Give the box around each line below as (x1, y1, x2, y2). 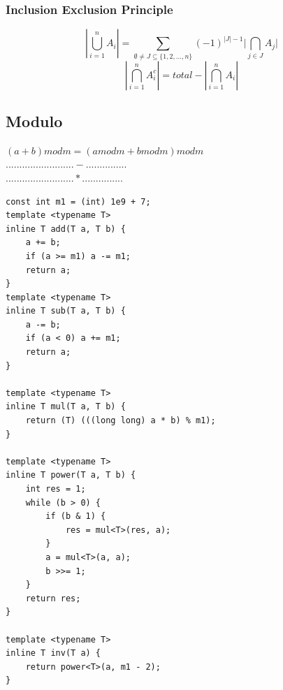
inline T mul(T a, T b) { (6, 402, 126, 412)
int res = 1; (25, 484, 86, 494)
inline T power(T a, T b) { (6, 470, 136, 480)
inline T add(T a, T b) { (6, 223, 126, 234)
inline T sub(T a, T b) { (6, 306, 126, 316)
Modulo (6, 110, 63, 131)
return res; (25, 593, 81, 603)
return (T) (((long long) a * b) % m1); (25, 416, 216, 426)
